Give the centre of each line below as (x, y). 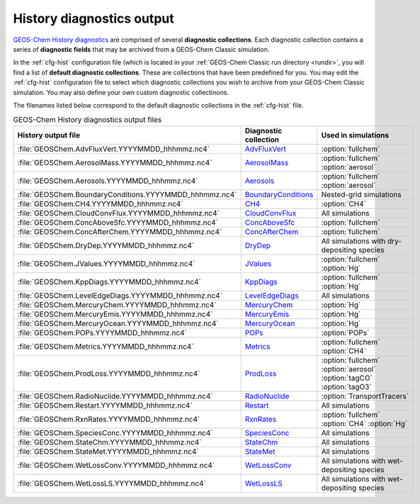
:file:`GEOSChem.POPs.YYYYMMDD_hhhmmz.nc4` (102, 332)
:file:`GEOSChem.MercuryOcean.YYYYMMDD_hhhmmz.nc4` (118, 323)
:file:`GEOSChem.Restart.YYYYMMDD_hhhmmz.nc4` (105, 405)
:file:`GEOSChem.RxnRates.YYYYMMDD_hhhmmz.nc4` (109, 419)
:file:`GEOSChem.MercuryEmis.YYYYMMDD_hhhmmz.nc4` (115, 314)
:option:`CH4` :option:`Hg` (364, 423)
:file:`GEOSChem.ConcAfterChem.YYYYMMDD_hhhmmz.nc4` (120, 232)
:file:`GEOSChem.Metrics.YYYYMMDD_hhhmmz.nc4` (106, 346)
